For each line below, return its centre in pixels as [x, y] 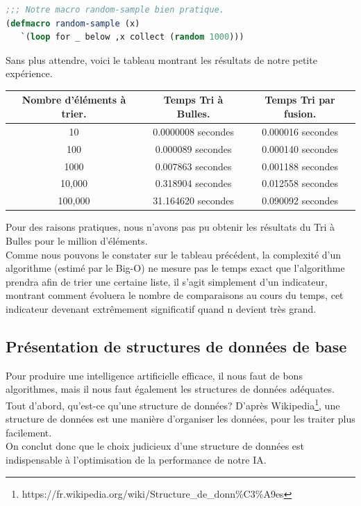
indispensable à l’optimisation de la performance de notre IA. [136, 459]
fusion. [300, 114]
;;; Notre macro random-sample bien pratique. [115, 10]
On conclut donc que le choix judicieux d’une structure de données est [155, 446]
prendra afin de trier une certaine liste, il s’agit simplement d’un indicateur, [167, 281]
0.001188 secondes [300, 166]
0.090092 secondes [300, 201]
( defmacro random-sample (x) [73, 23]
